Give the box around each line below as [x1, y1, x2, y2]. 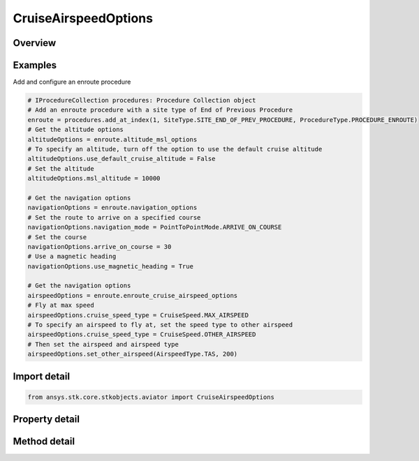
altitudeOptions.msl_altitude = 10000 [27, 174, 161, 183]
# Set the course [27, 233, 87, 241]
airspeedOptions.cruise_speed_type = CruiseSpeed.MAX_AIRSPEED [27, 311, 249, 319]
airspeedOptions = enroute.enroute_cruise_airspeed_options [27, 292, 238, 299]
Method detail [13, 436, 75, 448]
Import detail [13, 370, 70, 382]
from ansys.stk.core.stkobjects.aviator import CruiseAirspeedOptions [27, 393, 275, 401]
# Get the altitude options [27, 126, 124, 134]
